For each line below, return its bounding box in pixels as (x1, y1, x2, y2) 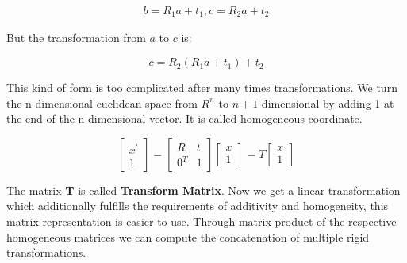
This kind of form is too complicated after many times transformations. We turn (6, 79, 397, 96)
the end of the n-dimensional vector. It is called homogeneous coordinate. (6, 110, 363, 127)
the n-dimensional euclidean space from (6, 94, 198, 111)
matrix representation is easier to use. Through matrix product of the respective (6, 213, 397, 230)
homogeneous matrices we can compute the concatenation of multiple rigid (6, 228, 370, 245)
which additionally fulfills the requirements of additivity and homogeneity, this (6, 197, 389, 214)
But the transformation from (6, 29, 146, 46)
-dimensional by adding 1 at (258, 94, 394, 111)
